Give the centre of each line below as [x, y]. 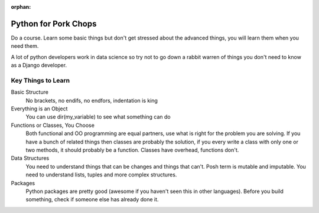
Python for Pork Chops [54, 24]
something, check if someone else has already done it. [92, 199]
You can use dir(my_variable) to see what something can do [98, 117]
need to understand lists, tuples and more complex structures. [101, 175]
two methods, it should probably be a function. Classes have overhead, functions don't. [132, 150]
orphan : [21, 7]
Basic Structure [30, 92]
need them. [25, 46]
